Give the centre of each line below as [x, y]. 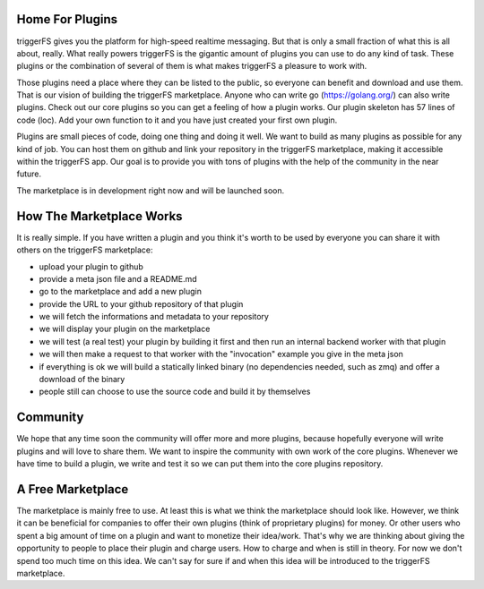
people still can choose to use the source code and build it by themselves [175, 392]
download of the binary [82, 380]
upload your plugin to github [91, 266]
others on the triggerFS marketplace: [85, 250]
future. [29, 174]
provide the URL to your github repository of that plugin [141, 303]
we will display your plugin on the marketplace [125, 329]
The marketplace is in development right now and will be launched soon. [151, 190]
